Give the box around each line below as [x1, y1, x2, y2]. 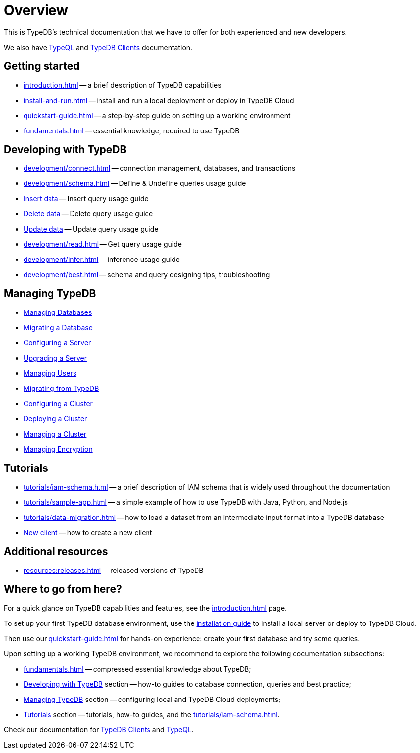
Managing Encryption [24, 445, 93, 454]
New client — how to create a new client [24, 528, 152, 537]
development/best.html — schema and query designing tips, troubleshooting [24, 270, 270, 279]
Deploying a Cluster [24, 415, 87, 423]
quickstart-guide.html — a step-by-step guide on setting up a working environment [24, 111, 291, 120]
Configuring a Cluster [24, 399, 93, 408]
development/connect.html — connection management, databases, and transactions [24, 164, 296, 173]
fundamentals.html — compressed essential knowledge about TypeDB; [24, 664, 251, 673]
